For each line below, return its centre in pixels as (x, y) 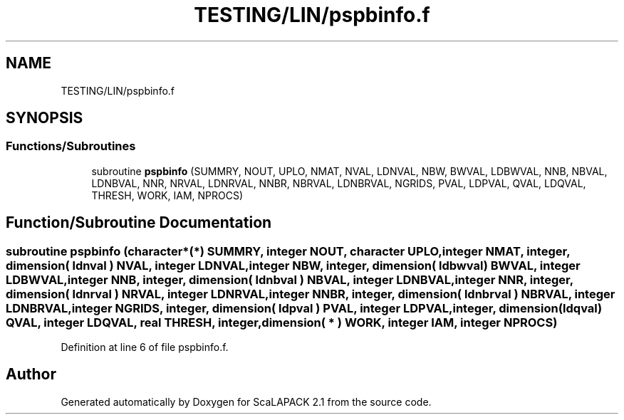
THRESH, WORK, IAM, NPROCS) (167, 195)
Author (31, 374)
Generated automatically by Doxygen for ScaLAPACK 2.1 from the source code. (246, 401)
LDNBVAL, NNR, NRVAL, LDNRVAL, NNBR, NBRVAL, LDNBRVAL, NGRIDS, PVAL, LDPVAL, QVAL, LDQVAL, (339, 183)
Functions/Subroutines (71, 146)
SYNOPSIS (45, 118)
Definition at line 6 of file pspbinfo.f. (145, 347)
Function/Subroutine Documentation (139, 223)
